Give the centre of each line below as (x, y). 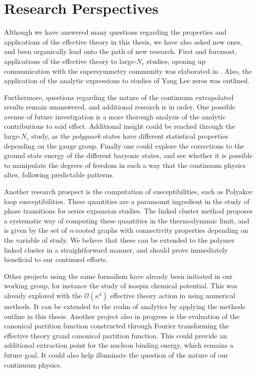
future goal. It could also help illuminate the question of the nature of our (116, 354)
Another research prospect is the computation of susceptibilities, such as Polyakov (128, 191)
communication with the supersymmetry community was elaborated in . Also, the (128, 71)
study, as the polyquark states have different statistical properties (130, 136)
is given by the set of (36, 230)
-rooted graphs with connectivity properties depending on (161, 230)
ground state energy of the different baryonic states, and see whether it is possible (128, 155)
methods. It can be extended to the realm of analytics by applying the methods (125, 306)
